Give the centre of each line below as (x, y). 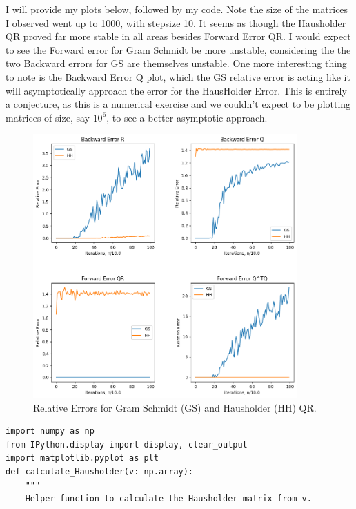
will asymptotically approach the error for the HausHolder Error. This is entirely (176, 90)
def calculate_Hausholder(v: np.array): (100, 471)
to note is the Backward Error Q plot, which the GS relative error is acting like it (178, 76)
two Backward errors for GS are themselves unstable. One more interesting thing (176, 63)
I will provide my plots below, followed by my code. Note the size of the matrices (177, 9)
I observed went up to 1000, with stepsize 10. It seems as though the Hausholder (176, 22)
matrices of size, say (48, 117)
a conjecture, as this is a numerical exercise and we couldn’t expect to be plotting (178, 104)
